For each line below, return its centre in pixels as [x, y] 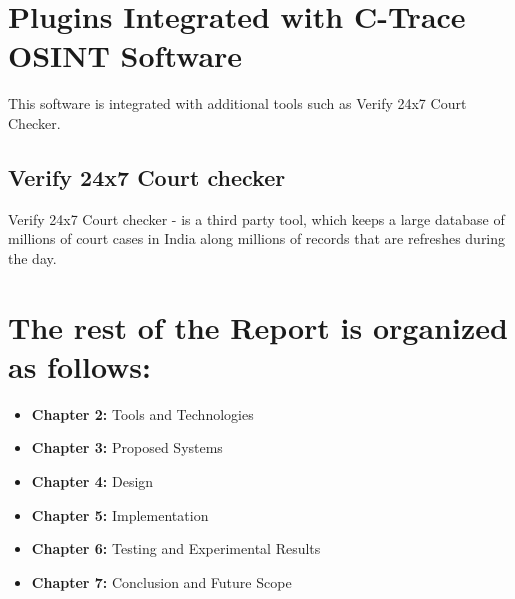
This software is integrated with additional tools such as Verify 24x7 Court [237, 103]
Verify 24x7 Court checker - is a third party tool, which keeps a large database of [256, 218]
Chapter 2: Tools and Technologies [142, 413]
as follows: [79, 365]
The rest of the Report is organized [258, 326]
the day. [32, 257]
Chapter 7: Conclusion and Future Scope [161, 581]
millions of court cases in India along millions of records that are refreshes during [257, 238]
